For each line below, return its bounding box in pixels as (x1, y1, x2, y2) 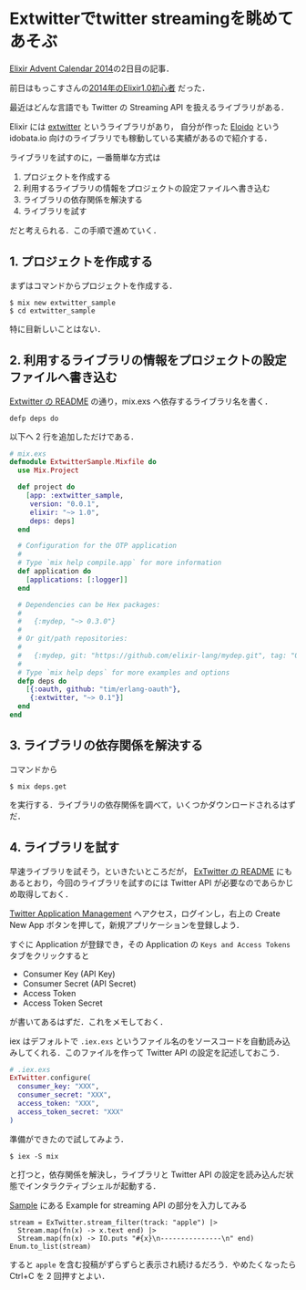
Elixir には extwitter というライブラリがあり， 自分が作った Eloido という (9, 120, 280, 132)
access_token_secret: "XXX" (17, 1107, 125, 1117)
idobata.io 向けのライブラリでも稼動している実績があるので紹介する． (9, 132, 272, 143)
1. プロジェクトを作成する (9, 254, 153, 270)
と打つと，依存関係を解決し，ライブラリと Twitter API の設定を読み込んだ (9, 1169, 287, 1180)
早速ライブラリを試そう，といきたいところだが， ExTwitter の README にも (9, 865, 293, 876)
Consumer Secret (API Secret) (22, 977, 137, 989)
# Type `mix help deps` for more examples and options (17, 667, 230, 677)
